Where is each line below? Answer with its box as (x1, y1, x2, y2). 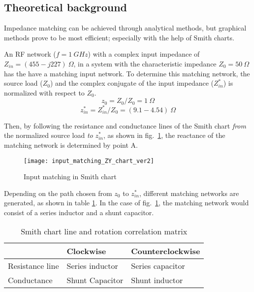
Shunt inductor (131, 274, 183, 286)
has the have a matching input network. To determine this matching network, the (4, 68, 250, 78)
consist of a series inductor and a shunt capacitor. (4, 207, 154, 218)
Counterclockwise (131, 245, 200, 257)
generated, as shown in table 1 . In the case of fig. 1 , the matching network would (4, 197, 249, 208)
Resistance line (8, 260, 59, 271)
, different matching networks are (139, 188, 239, 198)
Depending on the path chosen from (4, 188, 112, 198)
